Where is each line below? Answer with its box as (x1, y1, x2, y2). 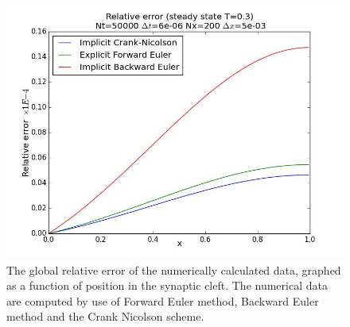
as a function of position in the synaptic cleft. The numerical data (6, 277, 328, 294)
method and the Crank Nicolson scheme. (6, 308, 204, 325)
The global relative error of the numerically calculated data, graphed (6, 261, 341, 278)
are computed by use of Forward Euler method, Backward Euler (6, 292, 319, 309)
